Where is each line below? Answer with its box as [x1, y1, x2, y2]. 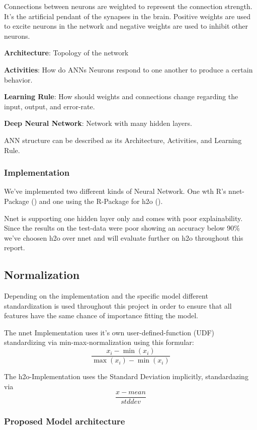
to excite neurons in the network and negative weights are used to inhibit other [4, 21, 248, 31]
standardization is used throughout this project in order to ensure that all [4, 300, 232, 311]
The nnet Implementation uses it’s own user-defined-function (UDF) [4, 327, 215, 337]
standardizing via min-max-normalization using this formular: [4, 337, 194, 347]
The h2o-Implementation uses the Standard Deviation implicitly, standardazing [4, 371, 248, 382]
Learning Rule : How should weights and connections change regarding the [4, 91, 238, 102]
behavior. [4, 74, 33, 85]
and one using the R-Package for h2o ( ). [39, 195, 163, 206]
